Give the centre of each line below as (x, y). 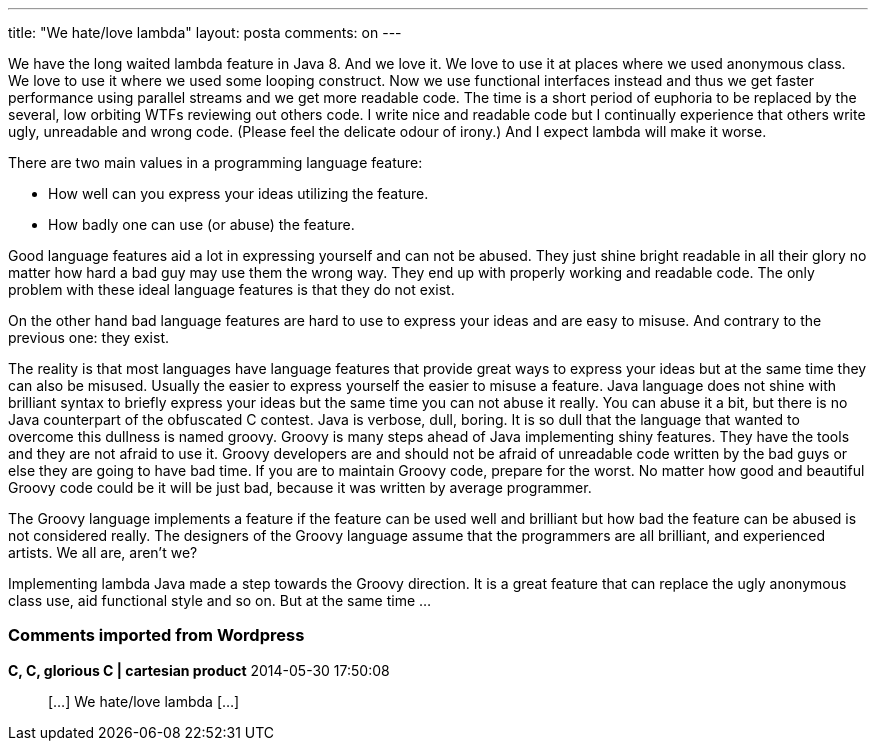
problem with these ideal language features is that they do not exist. (231, 289)
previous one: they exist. (88, 337)
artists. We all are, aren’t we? (103, 552)
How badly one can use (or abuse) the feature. (201, 224)
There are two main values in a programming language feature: (215, 162)
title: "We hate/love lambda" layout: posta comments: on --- (205, 32)
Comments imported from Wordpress (156, 635)
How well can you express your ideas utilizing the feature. (238, 193)
